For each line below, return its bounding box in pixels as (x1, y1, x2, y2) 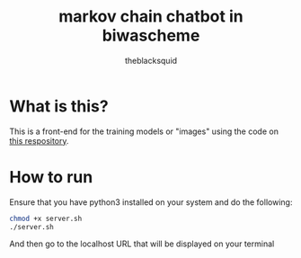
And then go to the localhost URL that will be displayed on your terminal (9, 238, 275, 249)
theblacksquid (124, 55, 178, 66)
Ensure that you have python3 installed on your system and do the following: (9, 196, 293, 208)
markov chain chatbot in (58, 6, 244, 27)
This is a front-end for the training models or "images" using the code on (9, 126, 279, 137)
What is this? (9, 96, 110, 116)
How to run (9, 166, 93, 187)
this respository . (9, 135, 69, 146)
